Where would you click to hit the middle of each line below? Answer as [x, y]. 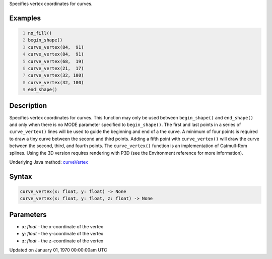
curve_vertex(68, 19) [56, 61]
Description [28, 106]
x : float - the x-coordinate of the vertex [62, 226]
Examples [25, 18]
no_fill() [40, 33]
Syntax [21, 176]
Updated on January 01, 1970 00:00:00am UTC [58, 250]
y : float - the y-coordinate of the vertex [62, 234]
